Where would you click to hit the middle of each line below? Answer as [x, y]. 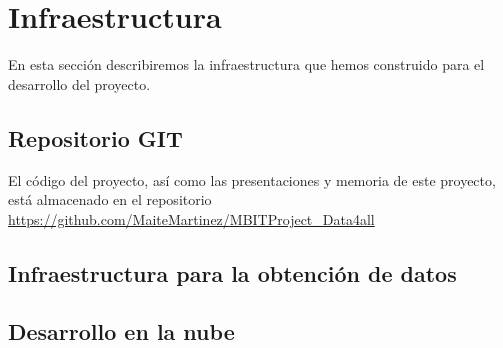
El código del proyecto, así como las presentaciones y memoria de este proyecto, [252, 179]
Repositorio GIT [95, 137]
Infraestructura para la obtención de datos [232, 272]
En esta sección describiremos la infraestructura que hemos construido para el [246, 64]
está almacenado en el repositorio [110, 199]
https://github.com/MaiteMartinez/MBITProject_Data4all [191, 218]
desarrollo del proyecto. [79, 83]
